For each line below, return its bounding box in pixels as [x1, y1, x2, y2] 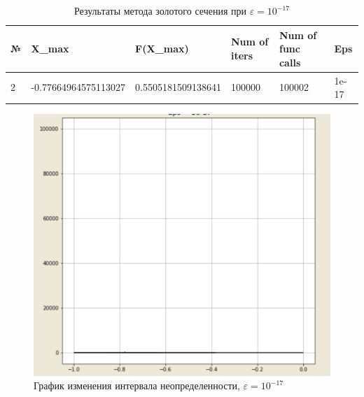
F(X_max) [135, 41, 189, 56]
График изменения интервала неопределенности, [34, 378, 240, 393]
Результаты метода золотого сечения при [73, 3, 246, 17]
